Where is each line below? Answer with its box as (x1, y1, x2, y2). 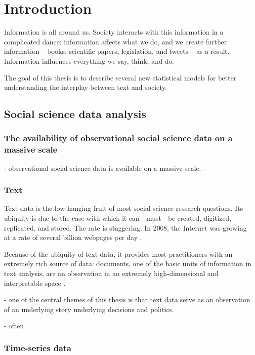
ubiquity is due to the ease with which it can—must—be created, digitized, (4, 213, 231, 223)
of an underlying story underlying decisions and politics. (4, 304, 174, 314)
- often (4, 320, 24, 331)
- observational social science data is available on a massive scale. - (4, 162, 206, 173)
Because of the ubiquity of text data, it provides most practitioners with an (4, 248, 233, 259)
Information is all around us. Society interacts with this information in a (4, 27, 224, 37)
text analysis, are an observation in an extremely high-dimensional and (4, 268, 219, 278)
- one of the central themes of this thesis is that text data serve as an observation (4, 294, 251, 305)
